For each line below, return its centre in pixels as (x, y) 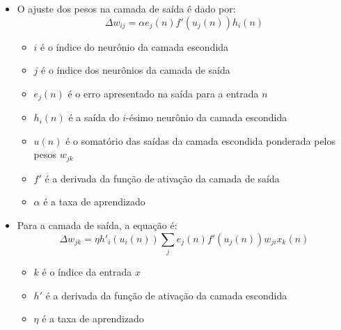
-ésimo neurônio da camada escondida (207, 117)
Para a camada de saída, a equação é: (97, 225)
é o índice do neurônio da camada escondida (135, 46)
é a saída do (94, 117)
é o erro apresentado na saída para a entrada (163, 93)
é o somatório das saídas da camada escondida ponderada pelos (201, 140)
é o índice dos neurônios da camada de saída (136, 70)
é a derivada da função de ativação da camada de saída (162, 178)
